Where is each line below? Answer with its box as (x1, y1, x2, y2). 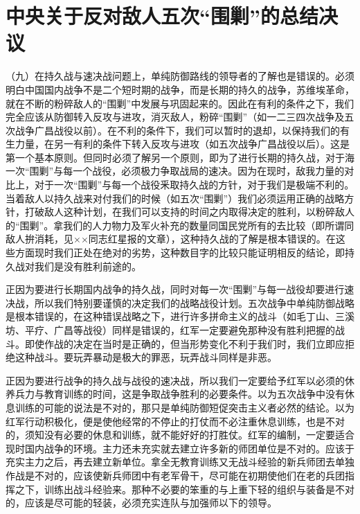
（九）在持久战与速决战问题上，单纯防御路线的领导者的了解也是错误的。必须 (6, 69, 354, 83)
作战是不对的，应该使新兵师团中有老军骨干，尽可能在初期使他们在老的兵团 (6, 468, 345, 482)
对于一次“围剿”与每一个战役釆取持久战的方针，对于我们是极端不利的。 (34, 177, 354, 192)
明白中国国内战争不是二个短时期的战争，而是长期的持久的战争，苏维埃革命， (6, 82, 354, 96)
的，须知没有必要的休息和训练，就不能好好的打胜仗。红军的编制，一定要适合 (6, 427, 354, 442)
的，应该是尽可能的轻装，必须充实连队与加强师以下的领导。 (6, 495, 277, 510)
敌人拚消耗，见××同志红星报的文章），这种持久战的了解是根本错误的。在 (6, 231, 336, 246)
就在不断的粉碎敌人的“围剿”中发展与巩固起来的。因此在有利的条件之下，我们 (6, 96, 354, 110)
